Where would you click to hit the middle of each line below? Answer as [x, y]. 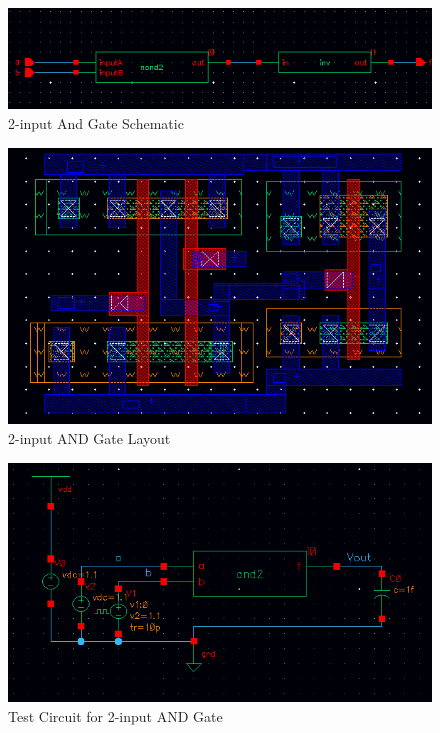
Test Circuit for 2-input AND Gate [115, 716]
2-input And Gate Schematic [96, 122]
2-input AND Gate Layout [89, 437]
